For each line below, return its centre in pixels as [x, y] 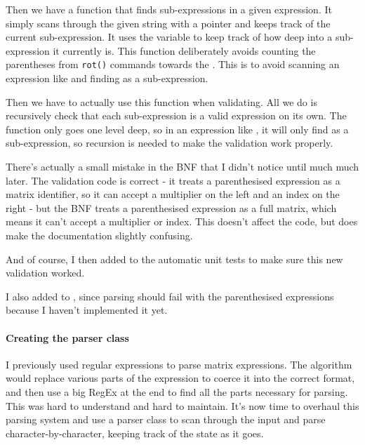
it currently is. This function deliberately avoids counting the [184, 50]
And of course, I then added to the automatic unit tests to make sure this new [174, 259]
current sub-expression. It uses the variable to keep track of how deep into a [169, 37]
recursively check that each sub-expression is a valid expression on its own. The [176, 115]
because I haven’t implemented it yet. [87, 310]
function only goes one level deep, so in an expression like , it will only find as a [177, 129]
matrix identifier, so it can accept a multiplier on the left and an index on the [173, 194]
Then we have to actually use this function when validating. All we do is [161, 101]
